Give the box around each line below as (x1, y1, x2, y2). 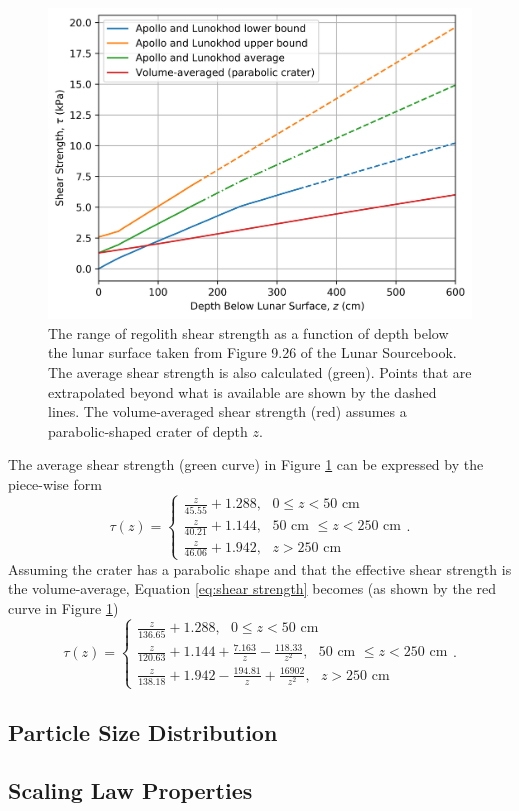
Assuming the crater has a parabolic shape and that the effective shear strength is (8, 558, 512, 579)
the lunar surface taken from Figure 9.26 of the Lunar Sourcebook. (48, 342, 457, 363)
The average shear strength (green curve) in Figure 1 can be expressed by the (8, 454, 484, 475)
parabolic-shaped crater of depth (48, 420, 248, 441)
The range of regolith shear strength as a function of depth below (48, 322, 449, 343)
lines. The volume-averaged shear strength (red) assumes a (48, 401, 407, 422)
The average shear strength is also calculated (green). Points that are (48, 362, 472, 383)
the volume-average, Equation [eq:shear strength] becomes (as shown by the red (8, 578, 497, 599)
